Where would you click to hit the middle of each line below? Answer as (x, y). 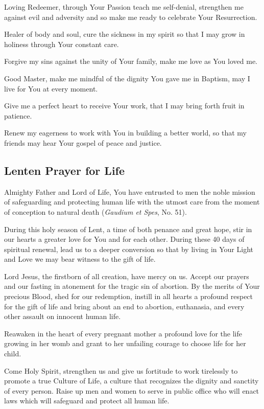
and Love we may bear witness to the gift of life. (80, 259)
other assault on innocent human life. (63, 316)
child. (13, 354)
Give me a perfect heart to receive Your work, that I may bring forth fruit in (124, 106)
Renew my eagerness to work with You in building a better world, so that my (126, 133)
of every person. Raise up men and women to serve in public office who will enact (132, 390)
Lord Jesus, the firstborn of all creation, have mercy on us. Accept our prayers (127, 276)
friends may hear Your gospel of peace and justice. (83, 142)
